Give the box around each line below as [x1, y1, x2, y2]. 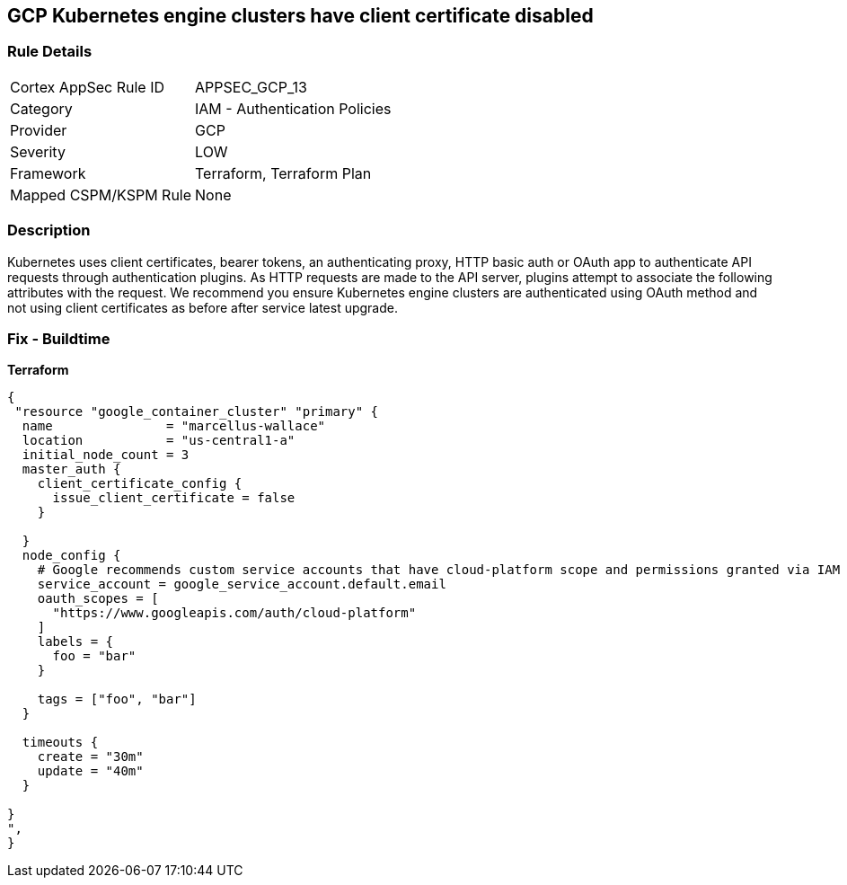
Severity [10, 142, 66, 161]
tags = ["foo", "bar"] [37, 692, 197, 707]
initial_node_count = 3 [22, 447, 190, 463]
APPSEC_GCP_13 [195, 77, 307, 96]
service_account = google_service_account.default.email [37, 577, 446, 592]
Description [7, 221, 91, 240]
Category [10, 99, 73, 118]
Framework [10, 164, 86, 182]
